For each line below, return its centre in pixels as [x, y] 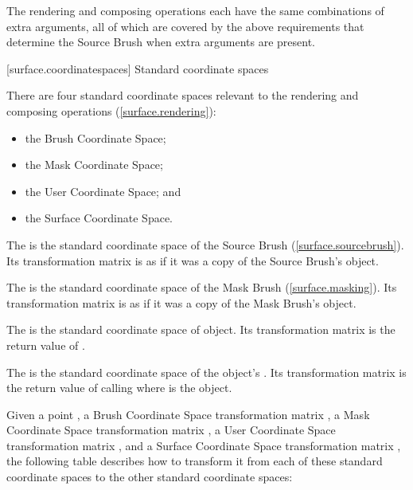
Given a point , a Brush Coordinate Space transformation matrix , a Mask [188, 414]
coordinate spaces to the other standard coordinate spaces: [150, 477]
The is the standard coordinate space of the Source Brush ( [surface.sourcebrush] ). [205, 244]
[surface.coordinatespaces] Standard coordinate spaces [138, 68]
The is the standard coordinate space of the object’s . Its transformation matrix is [206, 372]
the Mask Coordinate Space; [94, 165]
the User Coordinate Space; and [103, 191]
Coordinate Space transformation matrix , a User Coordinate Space [171, 430]
